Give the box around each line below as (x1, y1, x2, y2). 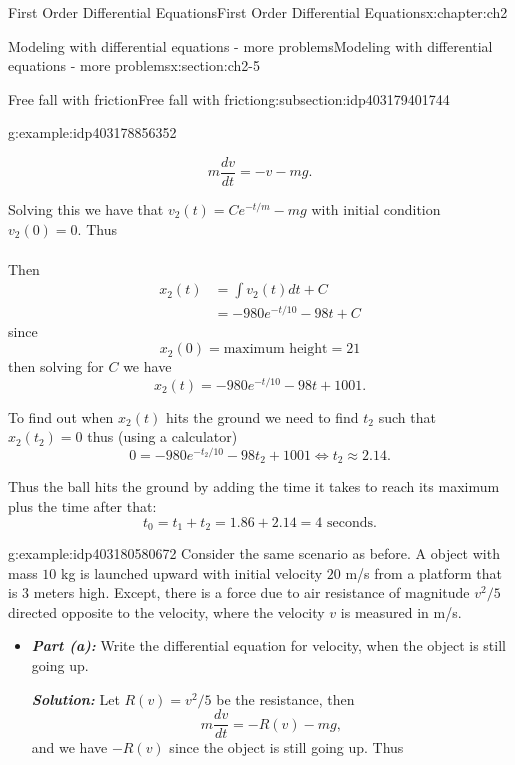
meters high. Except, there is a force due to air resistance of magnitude (33, 582, 470, 603)
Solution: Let (31, 688, 120, 709)
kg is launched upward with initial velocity (61, 562, 323, 583)
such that (378, 406, 436, 427)
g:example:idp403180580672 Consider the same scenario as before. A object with (8, 543, 500, 564)
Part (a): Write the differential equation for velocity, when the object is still (31, 635, 506, 656)
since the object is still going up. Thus (169, 737, 404, 758)
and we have (31, 737, 108, 758)
